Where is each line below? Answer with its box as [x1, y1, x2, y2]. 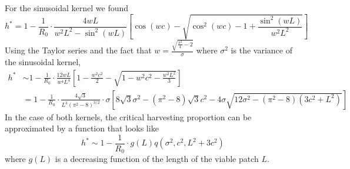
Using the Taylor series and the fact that [5, 44, 152, 56]
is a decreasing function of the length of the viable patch [55, 153, 259, 165]
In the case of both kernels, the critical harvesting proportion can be [5, 110, 252, 123]
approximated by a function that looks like [5, 122, 159, 134]
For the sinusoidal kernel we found [5, 2, 129, 13]
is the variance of [231, 44, 292, 56]
